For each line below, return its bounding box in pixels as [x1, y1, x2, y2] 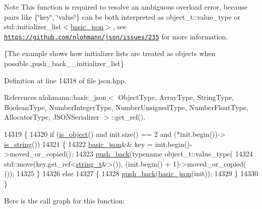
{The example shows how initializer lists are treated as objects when [4, 48, 216, 59]
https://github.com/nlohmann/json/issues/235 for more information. [4, 31, 228, 41]
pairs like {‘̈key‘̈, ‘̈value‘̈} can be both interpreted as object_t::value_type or [4, 11, 240, 22]
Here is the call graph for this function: [4, 195, 125, 205]
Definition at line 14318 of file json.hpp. [4, 75, 126, 85]
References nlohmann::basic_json [4, 92, 107, 102]
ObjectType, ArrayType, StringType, [118, 92, 234, 102]
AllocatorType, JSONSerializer [4, 112, 100, 122]
